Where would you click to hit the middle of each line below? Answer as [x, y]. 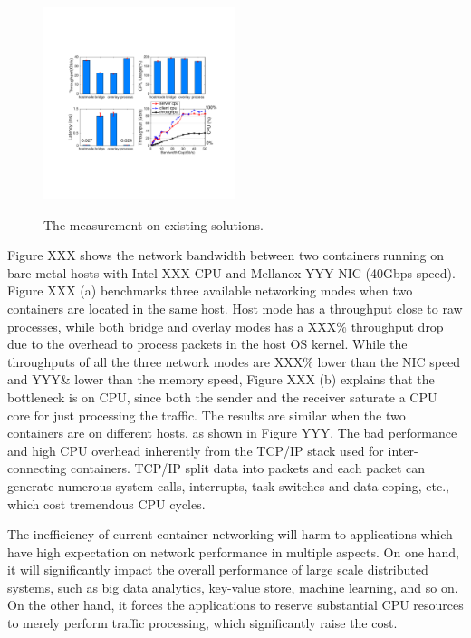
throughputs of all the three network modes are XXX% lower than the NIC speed [234, 361]
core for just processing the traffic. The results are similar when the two [207, 415]
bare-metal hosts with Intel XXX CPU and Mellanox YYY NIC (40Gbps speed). [231, 272]
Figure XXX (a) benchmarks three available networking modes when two [210, 290]
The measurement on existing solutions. [154, 224]
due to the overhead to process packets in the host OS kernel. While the [207, 344]
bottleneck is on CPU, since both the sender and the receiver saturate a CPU [222, 396]
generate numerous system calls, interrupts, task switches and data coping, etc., [229, 485]
